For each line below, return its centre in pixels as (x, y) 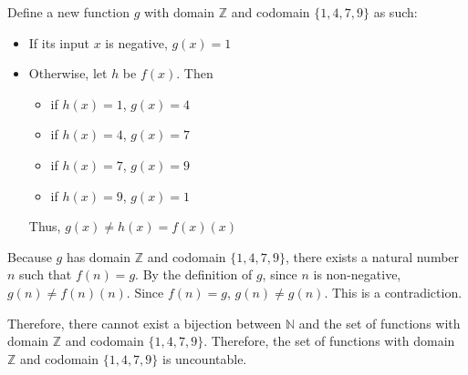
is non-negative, (357, 274)
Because (30, 256)
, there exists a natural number (372, 256)
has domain (98, 256)
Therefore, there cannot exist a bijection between (145, 323)
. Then (195, 73)
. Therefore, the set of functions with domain (329, 341)
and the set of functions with (380, 323)
